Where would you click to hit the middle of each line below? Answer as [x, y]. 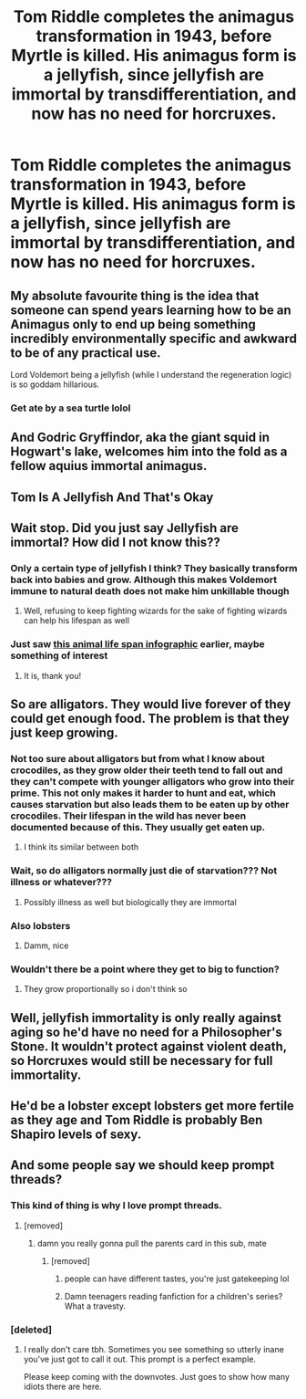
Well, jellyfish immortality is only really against [146, 1018]
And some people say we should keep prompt [143, 1165]
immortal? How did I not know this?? [116, 543]
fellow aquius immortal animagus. [109, 466]
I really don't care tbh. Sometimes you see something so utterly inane [154, 1350]
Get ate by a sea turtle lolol [71, 408]
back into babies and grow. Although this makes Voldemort [144, 579]
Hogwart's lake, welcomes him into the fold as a [149, 452]
